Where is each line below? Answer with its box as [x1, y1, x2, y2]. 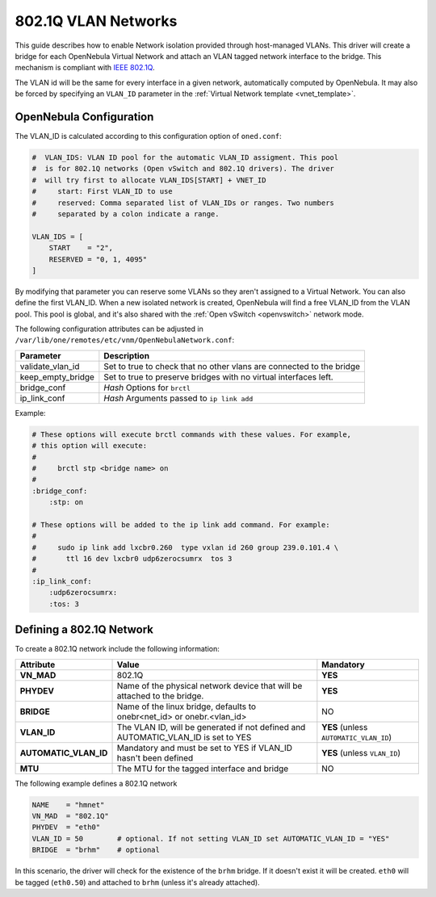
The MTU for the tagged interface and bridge [116, 763, 289, 774]
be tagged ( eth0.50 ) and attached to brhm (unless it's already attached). [15, 877, 260, 887]
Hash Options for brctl [103, 382, 191, 393]
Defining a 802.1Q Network [15, 622, 153, 637]
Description [103, 350, 149, 361]
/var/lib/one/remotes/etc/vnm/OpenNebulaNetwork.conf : [15, 335, 234, 345]
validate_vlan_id [19, 360, 80, 371]
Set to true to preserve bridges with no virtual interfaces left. [103, 371, 334, 383]
